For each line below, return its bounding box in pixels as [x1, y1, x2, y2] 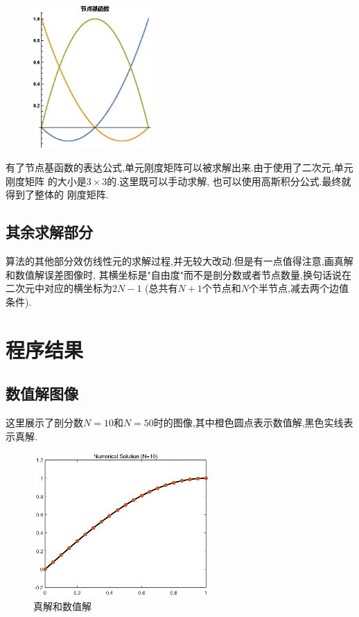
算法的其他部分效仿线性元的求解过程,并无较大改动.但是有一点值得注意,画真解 [6, 254, 353, 268]
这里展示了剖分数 [6, 415, 83, 430]
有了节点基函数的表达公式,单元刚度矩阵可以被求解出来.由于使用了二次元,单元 [6, 160, 353, 175]
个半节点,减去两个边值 [249, 281, 349, 295]
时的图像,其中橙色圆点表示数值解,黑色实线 [153, 415, 344, 430]
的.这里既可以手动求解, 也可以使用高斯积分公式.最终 [107, 173, 342, 188]
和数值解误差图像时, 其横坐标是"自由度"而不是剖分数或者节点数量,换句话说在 [6, 267, 351, 281]
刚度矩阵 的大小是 [6, 173, 87, 188]
